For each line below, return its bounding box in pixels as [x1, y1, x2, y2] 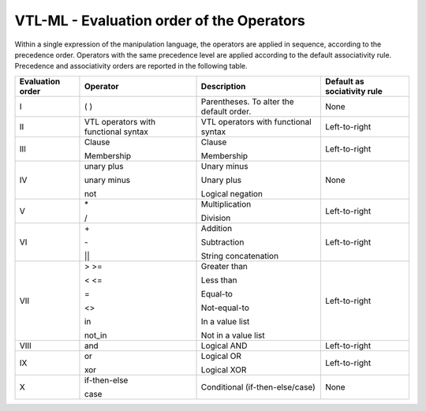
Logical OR [200, 350, 242, 361]
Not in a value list [200, 330, 266, 341]
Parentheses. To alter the [200, 95, 295, 106]
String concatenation [200, 250, 279, 261]
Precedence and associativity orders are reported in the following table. [14, 62, 248, 71]
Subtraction [200, 237, 245, 248]
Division [200, 212, 231, 223]
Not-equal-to [200, 302, 250, 313]
